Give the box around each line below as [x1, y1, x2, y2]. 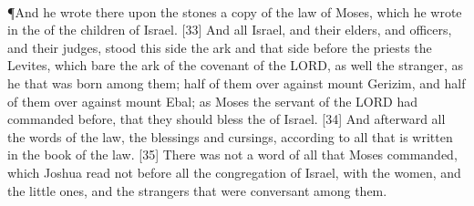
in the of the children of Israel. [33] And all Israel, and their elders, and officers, [7, 20, 452, 39]
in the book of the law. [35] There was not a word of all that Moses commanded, [7, 145, 458, 164]
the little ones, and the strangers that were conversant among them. [7, 180, 387, 200]
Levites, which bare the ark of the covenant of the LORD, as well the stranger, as [7, 56, 464, 75]
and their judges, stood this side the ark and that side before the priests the [7, 37, 432, 57]
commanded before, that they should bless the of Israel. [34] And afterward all [7, 109, 446, 129]
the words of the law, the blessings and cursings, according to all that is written [7, 127, 453, 146]
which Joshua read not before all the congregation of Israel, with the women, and [7, 162, 461, 181]
